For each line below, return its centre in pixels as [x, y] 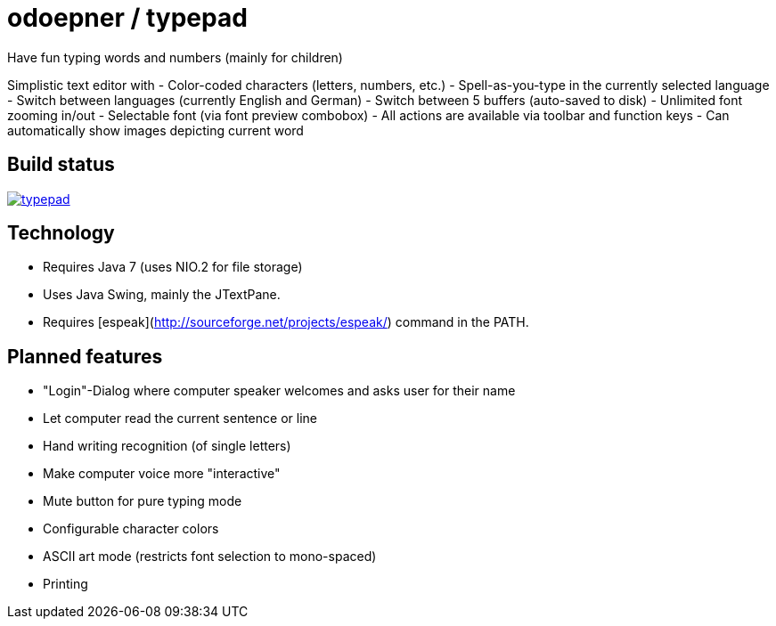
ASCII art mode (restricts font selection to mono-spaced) [210, 557]
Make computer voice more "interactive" [162, 474]
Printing [65, 584]
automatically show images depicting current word [155, 130]
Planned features [85, 356]
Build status [61, 165]
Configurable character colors [131, 529]
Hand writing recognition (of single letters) [167, 446]
